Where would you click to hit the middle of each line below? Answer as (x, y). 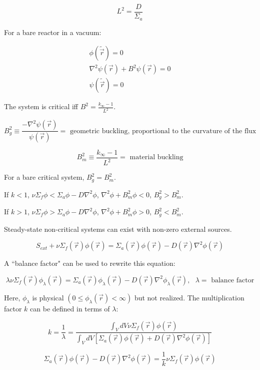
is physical (48, 297)
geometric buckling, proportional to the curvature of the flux (163, 131)
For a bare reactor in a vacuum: (53, 32)
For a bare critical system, (44, 177)
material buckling (156, 157)
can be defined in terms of (70, 308)
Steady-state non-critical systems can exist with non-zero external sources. (118, 229)
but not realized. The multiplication (189, 297)
